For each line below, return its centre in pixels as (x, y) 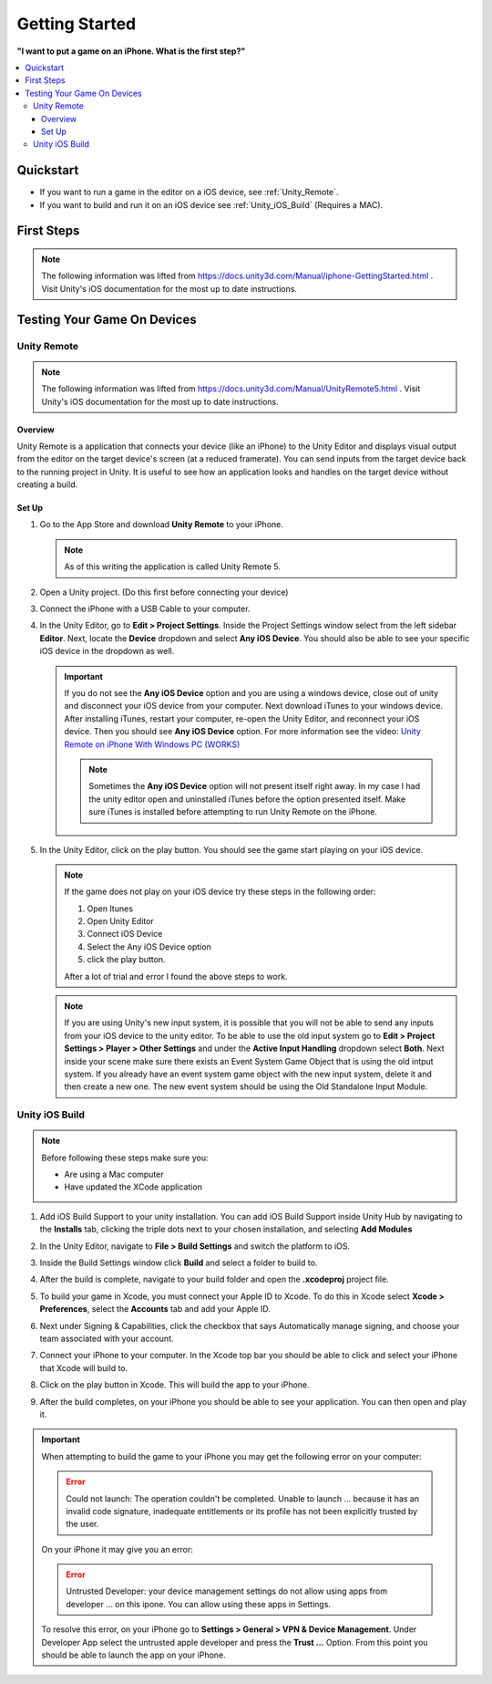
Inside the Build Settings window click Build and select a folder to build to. (179, 1263)
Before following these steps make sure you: (125, 1158)
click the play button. (126, 960)
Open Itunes (110, 909)
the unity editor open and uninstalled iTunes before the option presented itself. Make (247, 799)
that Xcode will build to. (84, 1367)
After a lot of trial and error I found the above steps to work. (176, 976)
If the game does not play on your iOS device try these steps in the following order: (220, 892)
